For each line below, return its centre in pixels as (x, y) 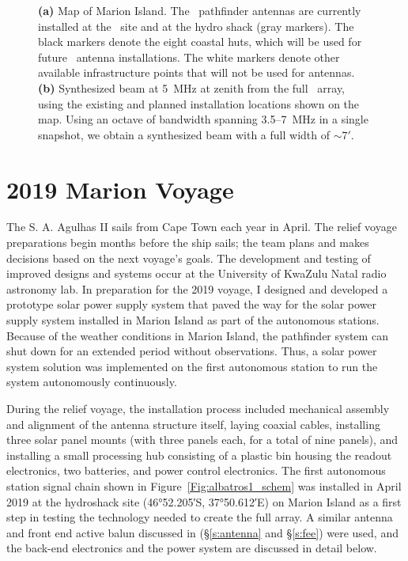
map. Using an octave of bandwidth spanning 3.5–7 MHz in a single (203, 119)
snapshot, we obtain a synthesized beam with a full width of (184, 134)
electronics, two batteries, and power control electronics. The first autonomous (196, 470)
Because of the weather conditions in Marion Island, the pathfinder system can (197, 335)
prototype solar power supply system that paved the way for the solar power (192, 304)
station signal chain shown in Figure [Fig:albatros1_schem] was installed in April (204, 485)
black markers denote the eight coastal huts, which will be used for (200, 42)
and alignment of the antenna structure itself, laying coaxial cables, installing (193, 424)
